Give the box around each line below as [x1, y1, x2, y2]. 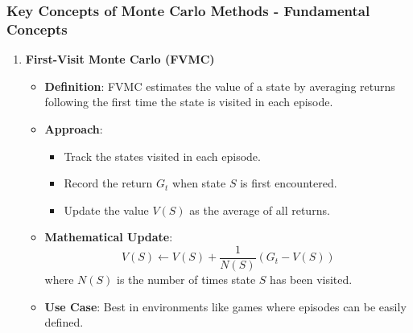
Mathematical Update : [44, 228, 173, 245]
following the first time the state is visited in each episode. [44, 93, 333, 110]
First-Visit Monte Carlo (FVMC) [25, 51, 215, 68]
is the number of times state [117, 270, 256, 287]
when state [172, 175, 226, 191]
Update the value [64, 201, 149, 218]
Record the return [64, 175, 153, 191]
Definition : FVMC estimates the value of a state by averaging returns [44, 77, 395, 94]
